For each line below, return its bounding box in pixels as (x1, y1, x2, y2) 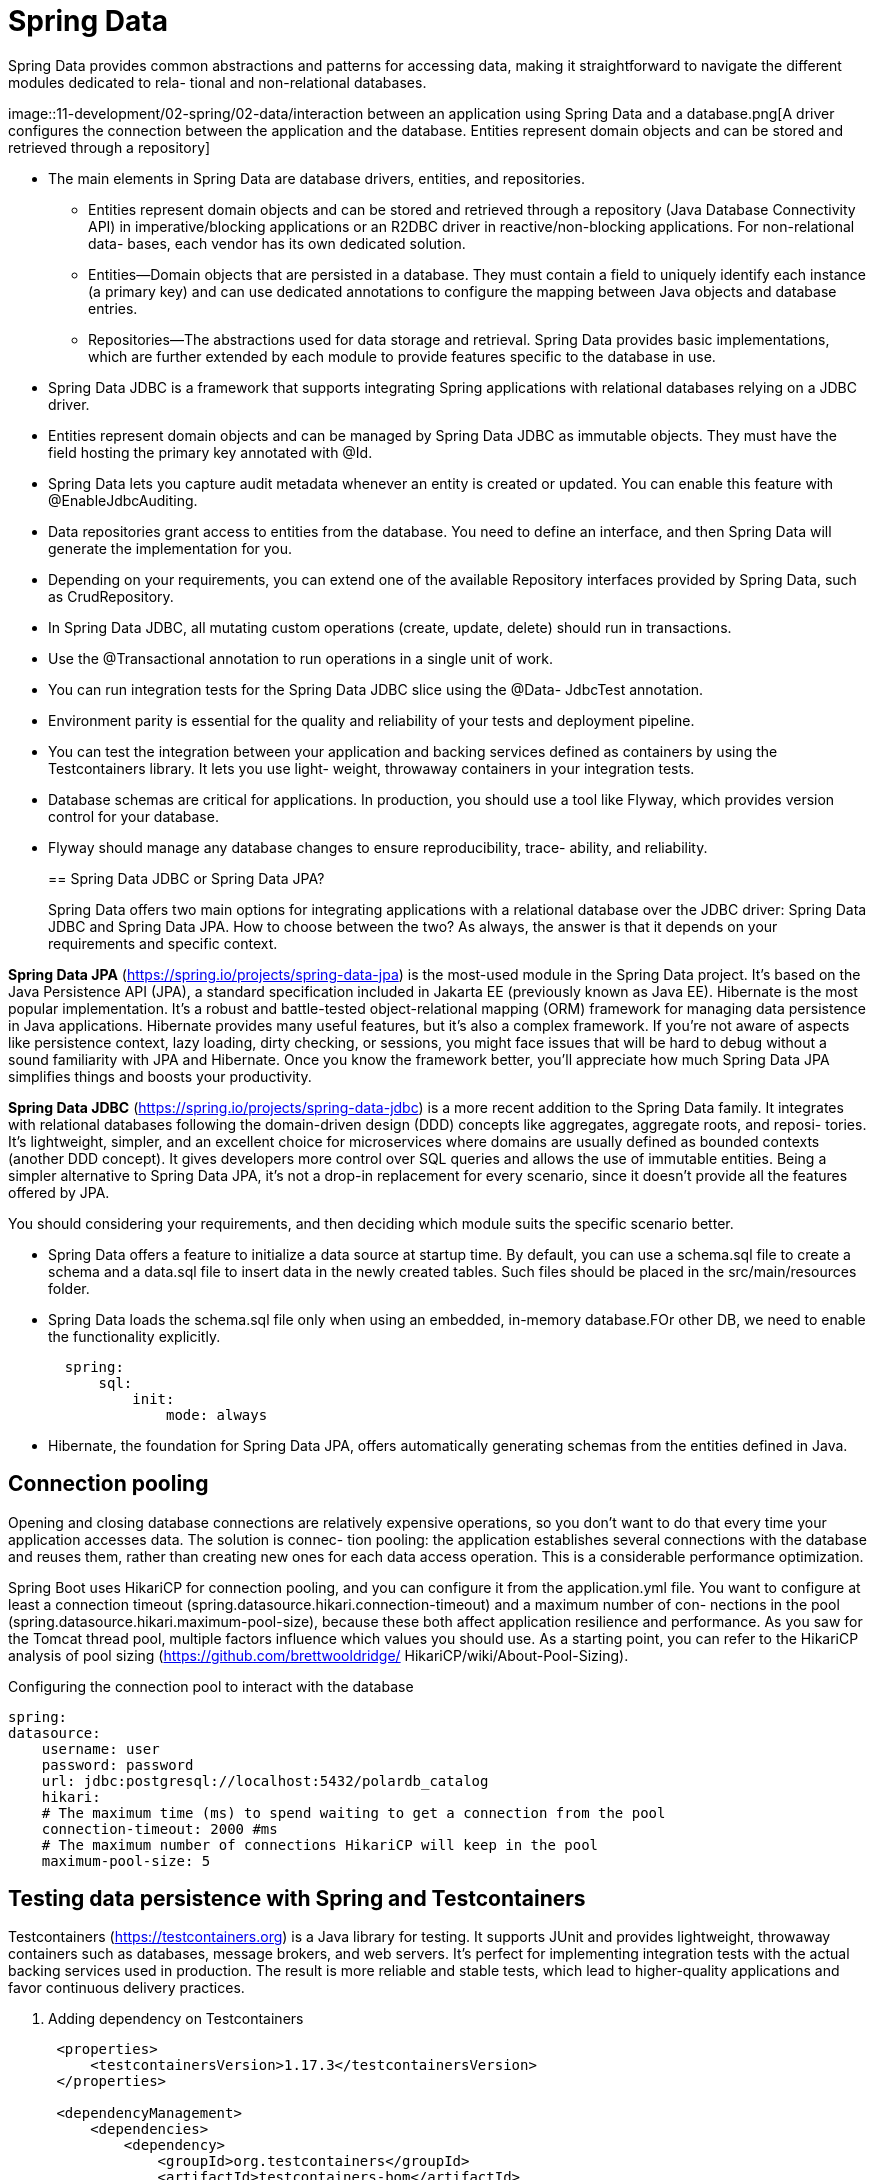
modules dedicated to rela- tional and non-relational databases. (8, 73, 427, 91)
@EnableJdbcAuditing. (48, 491, 198, 509)
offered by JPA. (8, 1183, 110, 1201)
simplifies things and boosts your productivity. (8, 1067, 312, 1085)
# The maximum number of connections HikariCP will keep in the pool (41, 1836, 599, 1853)
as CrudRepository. (48, 587, 174, 605)
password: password (41, 1756, 194, 1773)
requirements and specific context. (48, 934, 278, 952)
